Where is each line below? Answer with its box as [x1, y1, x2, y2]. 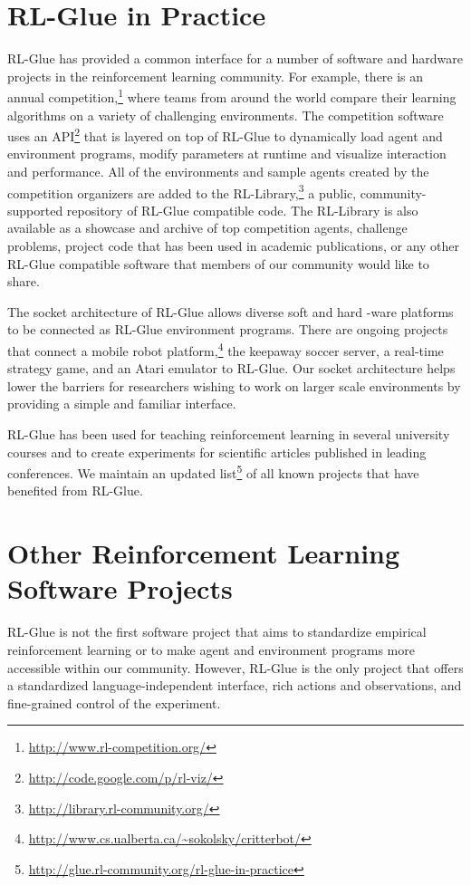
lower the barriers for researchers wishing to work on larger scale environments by [7, 376, 461, 395]
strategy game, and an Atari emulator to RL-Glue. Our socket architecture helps [7, 359, 456, 378]
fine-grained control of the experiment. [7, 693, 221, 712]
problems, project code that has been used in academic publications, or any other [7, 236, 460, 255]
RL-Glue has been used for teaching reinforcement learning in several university [7, 425, 450, 444]
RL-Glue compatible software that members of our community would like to [7, 254, 429, 273]
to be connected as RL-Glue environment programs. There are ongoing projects [7, 320, 448, 339]
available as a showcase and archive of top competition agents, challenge [7, 218, 408, 237]
